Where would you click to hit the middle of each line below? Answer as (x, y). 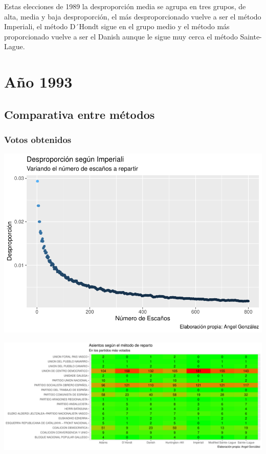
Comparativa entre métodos (80, 114)
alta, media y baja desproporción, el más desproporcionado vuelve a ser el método (133, 16)
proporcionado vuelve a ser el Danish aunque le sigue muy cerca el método (121, 36)
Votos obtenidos (38, 140)
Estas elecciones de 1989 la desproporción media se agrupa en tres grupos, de (125, 6)
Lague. (15, 46)
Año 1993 (38, 82)
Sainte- (251, 36)
